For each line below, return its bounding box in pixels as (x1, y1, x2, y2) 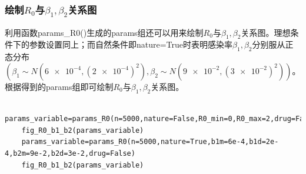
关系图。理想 (241, 26, 291, 38)
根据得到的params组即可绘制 (5, 80, 114, 92)
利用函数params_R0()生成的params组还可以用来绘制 (5, 26, 204, 38)
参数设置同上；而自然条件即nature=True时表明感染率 (29, 38, 233, 51)
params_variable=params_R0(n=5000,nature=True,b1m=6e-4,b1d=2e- (21, 138, 279, 146)
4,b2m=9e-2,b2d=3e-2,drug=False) (5, 149, 135, 158)
